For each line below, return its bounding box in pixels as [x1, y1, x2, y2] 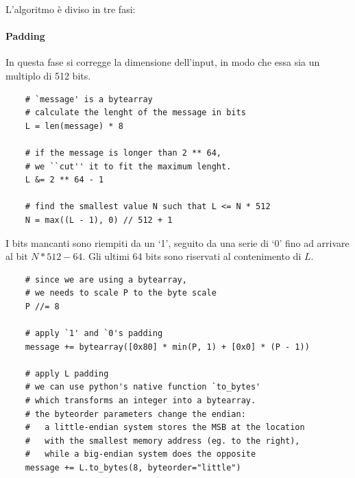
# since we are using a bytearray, [25, 274, 187, 285]
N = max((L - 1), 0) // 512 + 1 [25, 215, 173, 225]
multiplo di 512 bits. [5, 68, 91, 82]
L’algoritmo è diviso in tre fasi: [5, 2, 136, 16]
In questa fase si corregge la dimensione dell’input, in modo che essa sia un [5, 55, 320, 69]
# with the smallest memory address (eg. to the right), [25, 435, 300, 446]
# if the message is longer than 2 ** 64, [25, 147, 221, 158]
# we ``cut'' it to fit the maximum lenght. [25, 161, 232, 171]
